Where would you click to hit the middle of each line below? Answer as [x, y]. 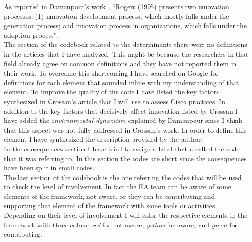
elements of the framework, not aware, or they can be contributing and [109, 196]
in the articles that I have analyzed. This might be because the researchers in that [126, 53]
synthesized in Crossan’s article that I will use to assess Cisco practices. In [115, 101]
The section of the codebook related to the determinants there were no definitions [126, 44]
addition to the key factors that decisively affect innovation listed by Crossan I [121, 111]
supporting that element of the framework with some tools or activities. [110, 205]
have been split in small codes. [49, 168]
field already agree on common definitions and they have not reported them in [120, 63]
